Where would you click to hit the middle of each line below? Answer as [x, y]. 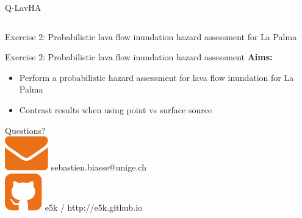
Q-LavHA [23, 7]
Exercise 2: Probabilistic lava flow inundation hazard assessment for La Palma [151, 36]
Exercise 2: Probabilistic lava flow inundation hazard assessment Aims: [139, 57]
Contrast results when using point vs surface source [116, 109]
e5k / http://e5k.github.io [94, 207]
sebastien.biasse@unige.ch [99, 167]
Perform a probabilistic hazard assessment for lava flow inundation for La [156, 77]
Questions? [25, 130]
